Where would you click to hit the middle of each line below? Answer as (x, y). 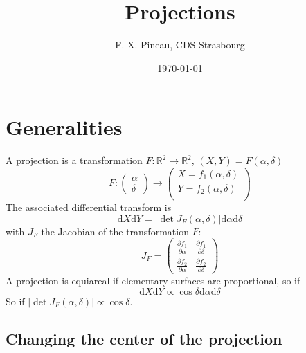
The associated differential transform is (89, 207)
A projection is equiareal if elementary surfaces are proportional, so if (153, 281)
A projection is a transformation (74, 160)
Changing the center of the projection (144, 338)
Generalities (64, 127)
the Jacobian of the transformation (115, 231)
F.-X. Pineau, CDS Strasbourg (180, 45)
